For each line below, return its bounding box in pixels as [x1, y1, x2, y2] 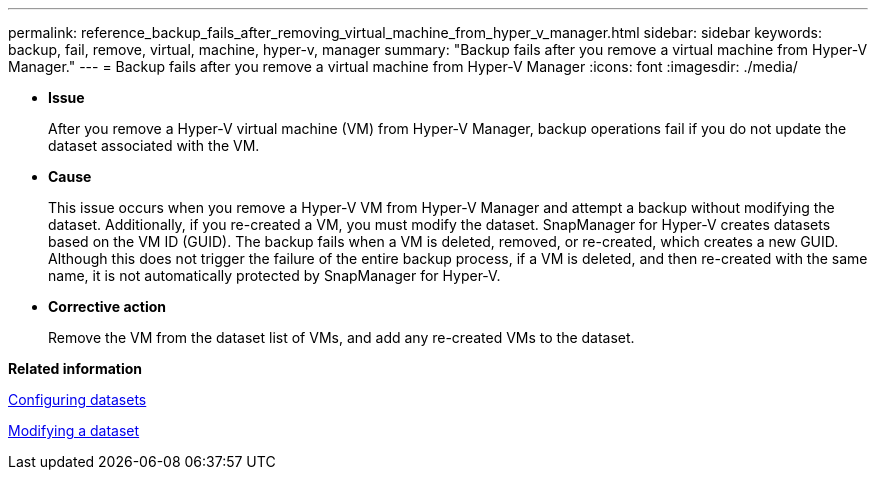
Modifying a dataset [8, 422, 140, 439]
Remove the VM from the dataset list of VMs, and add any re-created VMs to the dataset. [48, 329, 635, 346]
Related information [8, 360, 143, 377]
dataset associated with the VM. [48, 137, 260, 154]
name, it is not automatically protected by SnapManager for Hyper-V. [48, 267, 501, 284]
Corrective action [48, 298, 166, 315]
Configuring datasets [8, 391, 147, 408]
